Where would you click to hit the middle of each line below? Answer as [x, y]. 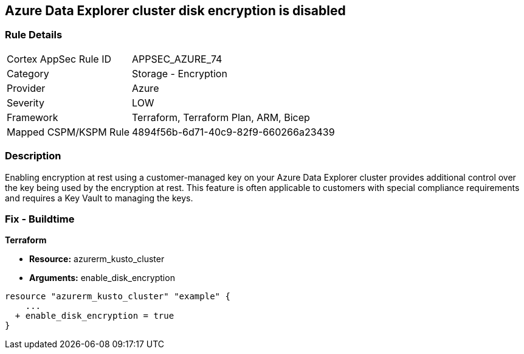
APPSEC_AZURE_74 [177, 59]
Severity [26, 102]
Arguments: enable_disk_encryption [102, 278]
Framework [33, 117]
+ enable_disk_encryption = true [95, 316]
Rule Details [34, 35]
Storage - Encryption [180, 73]
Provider [26, 88]
